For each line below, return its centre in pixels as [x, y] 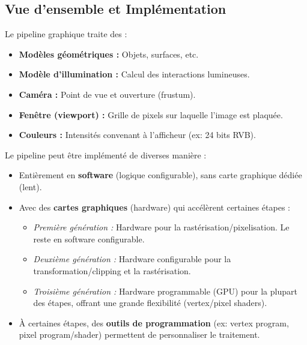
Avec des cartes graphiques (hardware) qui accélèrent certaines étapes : [154, 207]
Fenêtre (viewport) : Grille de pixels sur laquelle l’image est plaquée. [151, 114]
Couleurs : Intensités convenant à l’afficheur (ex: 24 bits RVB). [137, 135]
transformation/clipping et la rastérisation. [112, 270]
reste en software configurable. [89, 238]
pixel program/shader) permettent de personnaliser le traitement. [139, 334]
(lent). [30, 186]
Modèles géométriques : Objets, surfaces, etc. [109, 54]
